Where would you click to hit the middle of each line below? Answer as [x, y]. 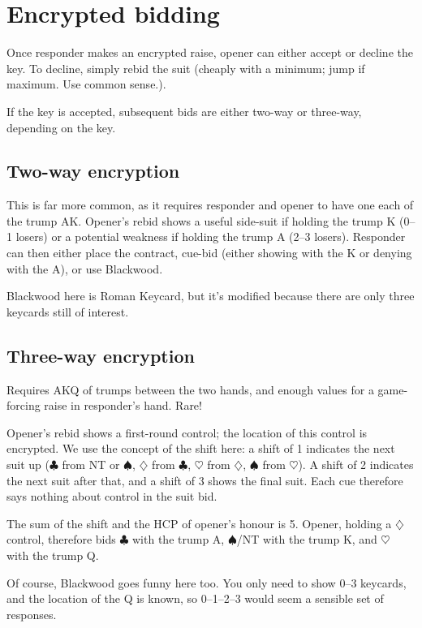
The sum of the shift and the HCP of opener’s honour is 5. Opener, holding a [199, 523]
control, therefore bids [61, 539]
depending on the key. [61, 127]
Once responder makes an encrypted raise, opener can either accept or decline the [210, 52]
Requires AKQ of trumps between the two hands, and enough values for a [190, 389]
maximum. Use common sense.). [86, 84]
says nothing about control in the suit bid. [112, 496]
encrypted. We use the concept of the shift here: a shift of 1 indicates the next [201, 448]
